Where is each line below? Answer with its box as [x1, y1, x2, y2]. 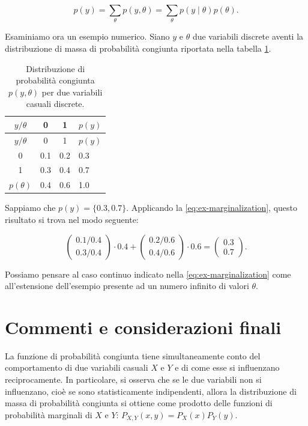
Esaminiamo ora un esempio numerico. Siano [5, 30, 170, 43]
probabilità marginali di [5, 408, 92, 421]
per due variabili [41, 85, 103, 98]
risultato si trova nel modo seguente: [5, 213, 139, 225]
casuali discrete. [26, 97, 85, 110]
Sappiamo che [5, 201, 56, 214]
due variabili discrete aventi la [192, 30, 304, 43]
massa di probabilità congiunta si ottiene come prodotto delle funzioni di [5, 397, 273, 409]
